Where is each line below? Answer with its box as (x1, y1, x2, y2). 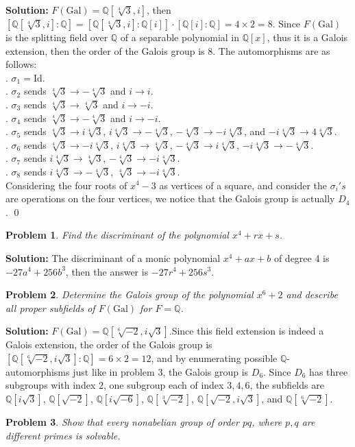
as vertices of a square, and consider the (159, 178, 328, 192)
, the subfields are (249, 378, 324, 392)
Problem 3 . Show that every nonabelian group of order (5, 415, 239, 429)
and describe (286, 287, 338, 302)
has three (309, 364, 348, 378)
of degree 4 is (273, 250, 330, 265)
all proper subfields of (5, 300, 95, 315)
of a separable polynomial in (120, 30, 240, 44)
